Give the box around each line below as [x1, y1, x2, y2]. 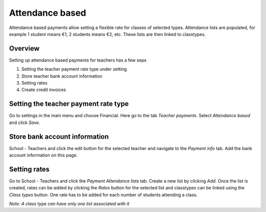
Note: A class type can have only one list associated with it [9, 201, 130, 207]
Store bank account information [9, 132, 109, 141]
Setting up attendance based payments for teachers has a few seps [9, 57, 147, 63]
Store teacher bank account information [21, 73, 103, 79]
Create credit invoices [21, 87, 66, 93]
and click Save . [9, 120, 40, 125]
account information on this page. [9, 152, 78, 158]
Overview [9, 44, 40, 53]
